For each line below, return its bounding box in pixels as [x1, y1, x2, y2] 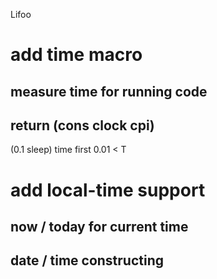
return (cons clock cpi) [10, 117, 155, 134]
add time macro [10, 44, 143, 66]
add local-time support [10, 179, 206, 201]
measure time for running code [10, 83, 208, 100]
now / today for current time [10, 218, 189, 235]
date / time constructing [10, 252, 165, 269]
